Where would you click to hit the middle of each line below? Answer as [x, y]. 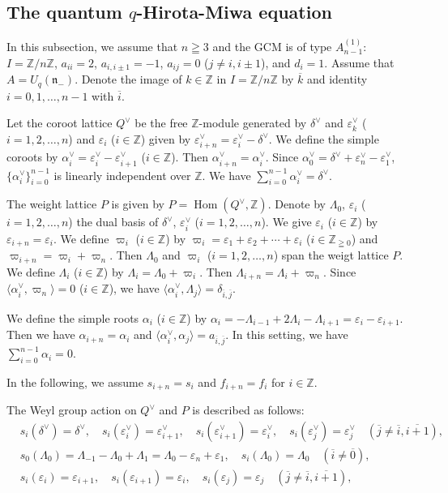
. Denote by [297, 204]
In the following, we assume [75, 382]
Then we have [41, 334]
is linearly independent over [122, 175]
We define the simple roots [73, 317]
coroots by [32, 157]
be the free [161, 123]
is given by [138, 204]
